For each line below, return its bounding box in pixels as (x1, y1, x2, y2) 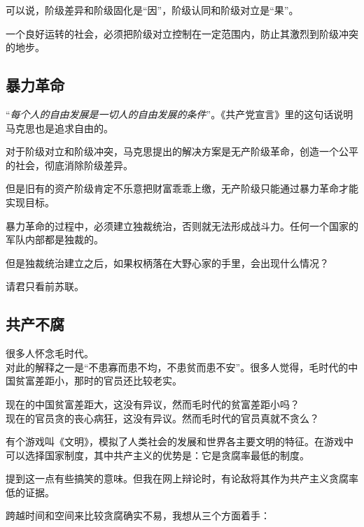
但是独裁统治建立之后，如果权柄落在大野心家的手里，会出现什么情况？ (6, 255, 329, 270)
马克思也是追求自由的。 (6, 120, 113, 135)
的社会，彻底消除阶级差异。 (6, 157, 133, 172)
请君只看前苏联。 (6, 279, 84, 294)
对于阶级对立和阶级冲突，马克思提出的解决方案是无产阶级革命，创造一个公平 (6, 144, 358, 159)
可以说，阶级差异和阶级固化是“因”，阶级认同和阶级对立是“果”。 (6, 3, 299, 17)
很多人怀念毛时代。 (6, 346, 94, 361)
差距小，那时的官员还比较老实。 (34, 373, 182, 388)
